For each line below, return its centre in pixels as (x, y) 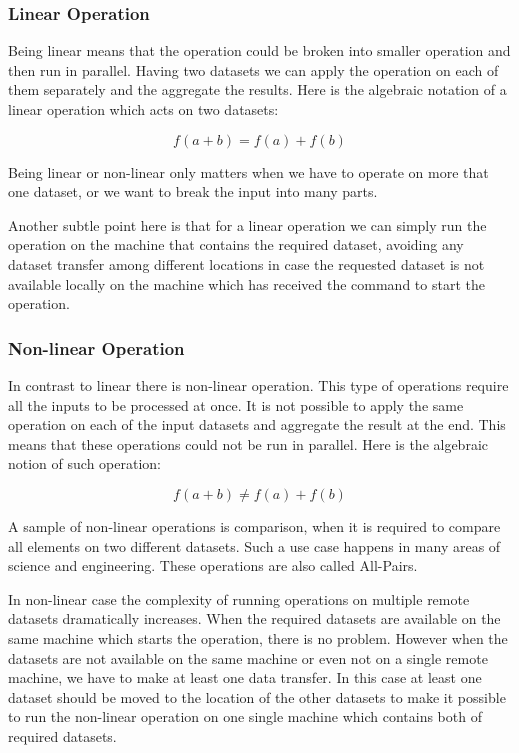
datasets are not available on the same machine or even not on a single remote (248, 657)
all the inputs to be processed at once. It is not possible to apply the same (236, 404)
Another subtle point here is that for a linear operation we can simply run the (247, 224)
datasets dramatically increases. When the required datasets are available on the (254, 618)
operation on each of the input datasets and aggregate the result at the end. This (257, 424)
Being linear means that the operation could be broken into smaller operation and (259, 50)
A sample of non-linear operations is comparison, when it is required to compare (254, 525)
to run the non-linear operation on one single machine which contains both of (245, 716)
